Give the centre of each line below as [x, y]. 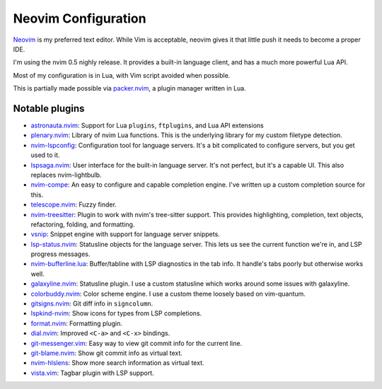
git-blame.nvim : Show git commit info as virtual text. [107, 353]
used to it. [45, 155]
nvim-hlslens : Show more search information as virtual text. [117, 363]
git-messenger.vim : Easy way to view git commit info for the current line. [137, 343]
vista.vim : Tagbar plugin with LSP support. [93, 373]
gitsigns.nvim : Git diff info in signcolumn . [92, 303]
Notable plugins [49, 109]
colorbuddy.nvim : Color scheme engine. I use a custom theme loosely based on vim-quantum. [168, 294]
